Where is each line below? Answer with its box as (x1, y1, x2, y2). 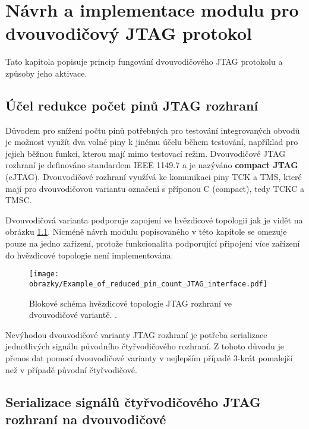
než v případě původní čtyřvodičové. (5, 363, 137, 376)
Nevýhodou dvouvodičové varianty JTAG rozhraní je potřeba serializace (5, 328, 267, 340)
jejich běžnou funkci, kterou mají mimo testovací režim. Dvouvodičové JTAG (5, 147, 286, 159)
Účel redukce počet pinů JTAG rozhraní (5, 96, 258, 114)
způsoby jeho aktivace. (5, 67, 87, 79)
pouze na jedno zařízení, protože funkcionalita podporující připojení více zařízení (5, 237, 300, 250)
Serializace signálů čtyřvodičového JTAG (5, 392, 261, 411)
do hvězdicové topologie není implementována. (5, 248, 174, 261)
